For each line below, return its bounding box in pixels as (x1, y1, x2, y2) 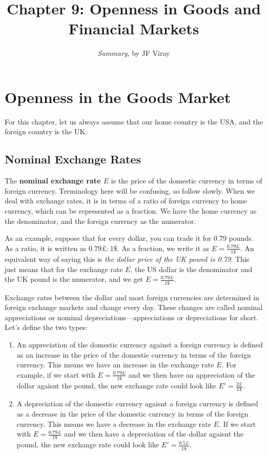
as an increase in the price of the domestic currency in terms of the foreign (16, 349, 251, 360)
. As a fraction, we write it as (117, 242, 210, 253)
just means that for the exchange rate (5, 263, 123, 274)
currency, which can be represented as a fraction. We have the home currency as (5, 205, 257, 216)
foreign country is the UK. (5, 126, 88, 137)
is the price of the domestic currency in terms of (111, 175, 262, 186)
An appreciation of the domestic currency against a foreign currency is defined (16, 339, 263, 349)
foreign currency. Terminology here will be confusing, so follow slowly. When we (5, 185, 255, 196)
